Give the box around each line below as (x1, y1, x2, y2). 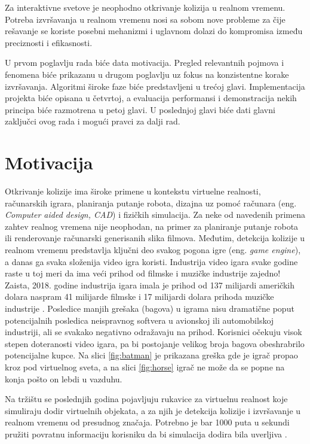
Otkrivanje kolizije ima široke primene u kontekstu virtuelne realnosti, (5, 185, 261, 197)
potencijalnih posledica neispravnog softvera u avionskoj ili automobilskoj (5, 314, 274, 326)
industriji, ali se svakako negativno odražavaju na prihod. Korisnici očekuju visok (5, 326, 302, 338)
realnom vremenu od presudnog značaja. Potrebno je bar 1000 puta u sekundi (5, 416, 290, 428)
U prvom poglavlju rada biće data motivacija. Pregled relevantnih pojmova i (5, 56, 284, 69)
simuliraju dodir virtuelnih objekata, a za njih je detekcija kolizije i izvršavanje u (5, 404, 301, 416)
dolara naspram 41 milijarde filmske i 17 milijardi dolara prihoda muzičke (5, 290, 274, 303)
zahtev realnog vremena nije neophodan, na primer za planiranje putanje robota (5, 220, 299, 232)
